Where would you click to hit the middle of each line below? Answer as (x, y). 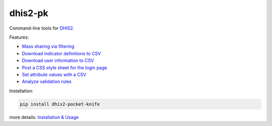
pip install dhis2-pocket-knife (60, 104)
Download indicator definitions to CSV (61, 53)
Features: (19, 37)
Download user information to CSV (58, 61)
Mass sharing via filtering (48, 46)
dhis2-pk (29, 13)
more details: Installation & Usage (44, 117)
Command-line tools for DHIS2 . (42, 28)
